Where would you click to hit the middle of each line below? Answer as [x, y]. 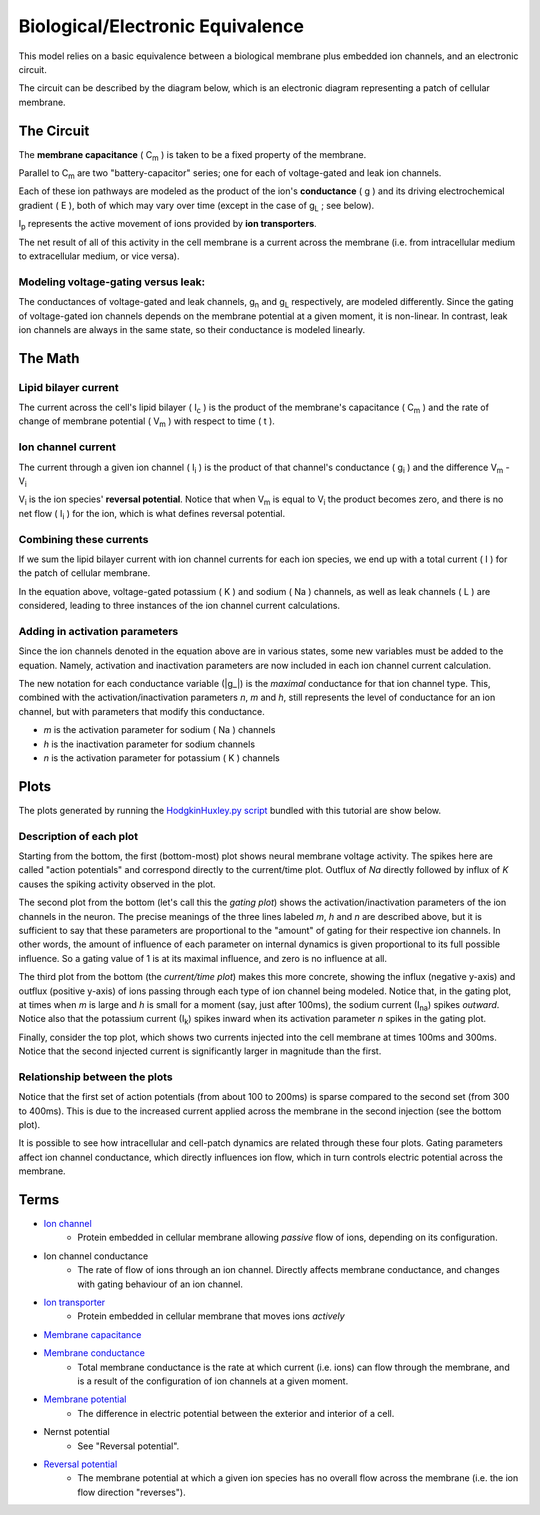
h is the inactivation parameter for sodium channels [149, 744]
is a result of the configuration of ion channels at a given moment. [213, 1381]
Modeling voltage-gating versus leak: [111, 282]
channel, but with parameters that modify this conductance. [141, 711]
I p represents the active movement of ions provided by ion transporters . [167, 225]
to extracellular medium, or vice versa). [99, 256]
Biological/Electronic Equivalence [161, 26]
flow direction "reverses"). [131, 1492]
